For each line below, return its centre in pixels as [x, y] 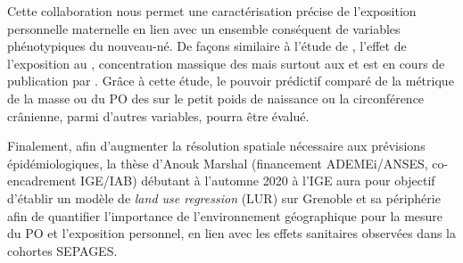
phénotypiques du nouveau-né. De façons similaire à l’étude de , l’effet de [207, 46]
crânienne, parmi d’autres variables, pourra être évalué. [158, 115]
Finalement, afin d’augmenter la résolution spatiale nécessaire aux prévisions [216, 146]
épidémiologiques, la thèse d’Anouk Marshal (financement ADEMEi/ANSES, [218, 163]
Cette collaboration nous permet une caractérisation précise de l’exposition [212, 11]
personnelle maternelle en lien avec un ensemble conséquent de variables [204, 28]
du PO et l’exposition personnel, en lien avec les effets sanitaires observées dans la [232, 233]
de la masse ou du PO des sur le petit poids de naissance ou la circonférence [216, 98]
